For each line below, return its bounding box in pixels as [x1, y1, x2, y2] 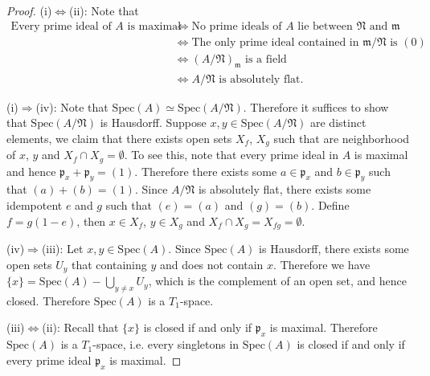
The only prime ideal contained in [191, 36, 359, 48]
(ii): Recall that [42, 319, 119, 336]
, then [76, 212, 106, 229]
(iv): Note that [35, 98, 109, 115]
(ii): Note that [69, 2, 139, 18]
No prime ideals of [191, 20, 282, 32]
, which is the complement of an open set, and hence [148, 272, 407, 289]
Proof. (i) [6, 2, 52, 18]
